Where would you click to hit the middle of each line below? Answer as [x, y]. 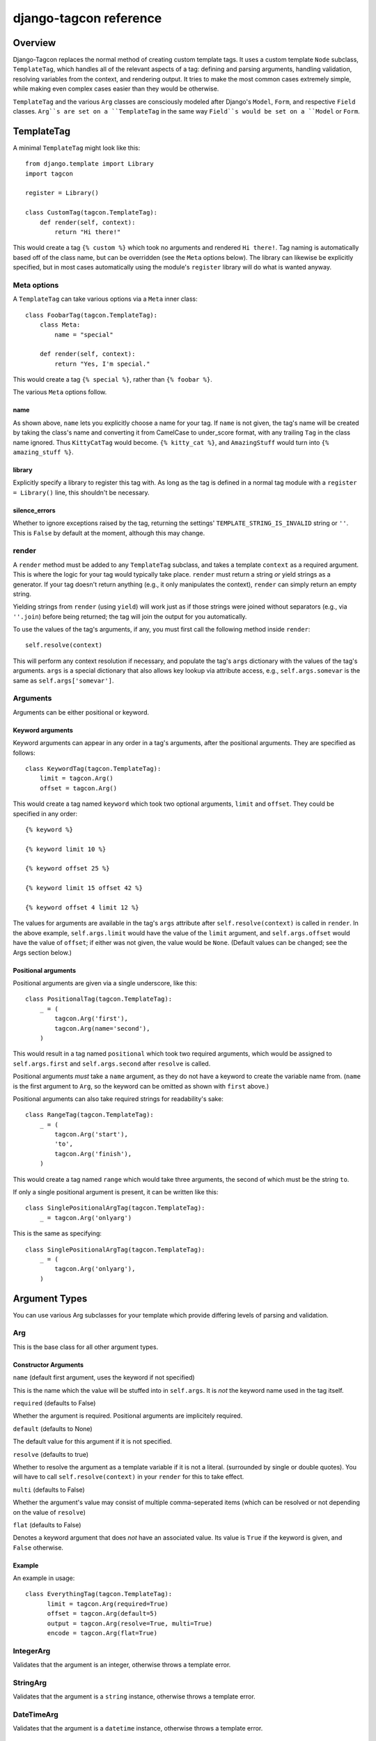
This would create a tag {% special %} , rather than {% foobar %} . [112, 380]
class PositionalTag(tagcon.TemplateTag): [99, 999]
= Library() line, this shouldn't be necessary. [81, 492]
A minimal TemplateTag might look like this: [77, 148]
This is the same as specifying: [57, 1233]
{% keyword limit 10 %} [66, 849]
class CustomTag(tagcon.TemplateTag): [92, 213]
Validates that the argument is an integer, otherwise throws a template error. [122, 1665]
